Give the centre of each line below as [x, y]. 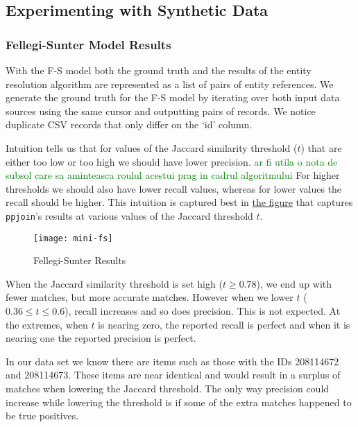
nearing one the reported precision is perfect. [101, 338]
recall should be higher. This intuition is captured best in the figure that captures [179, 202]
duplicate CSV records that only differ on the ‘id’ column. [129, 124]
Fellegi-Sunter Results [80, 260]
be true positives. [42, 416]
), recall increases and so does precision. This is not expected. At [203, 311]
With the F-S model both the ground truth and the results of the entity [159, 70]
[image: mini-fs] [73, 238]
